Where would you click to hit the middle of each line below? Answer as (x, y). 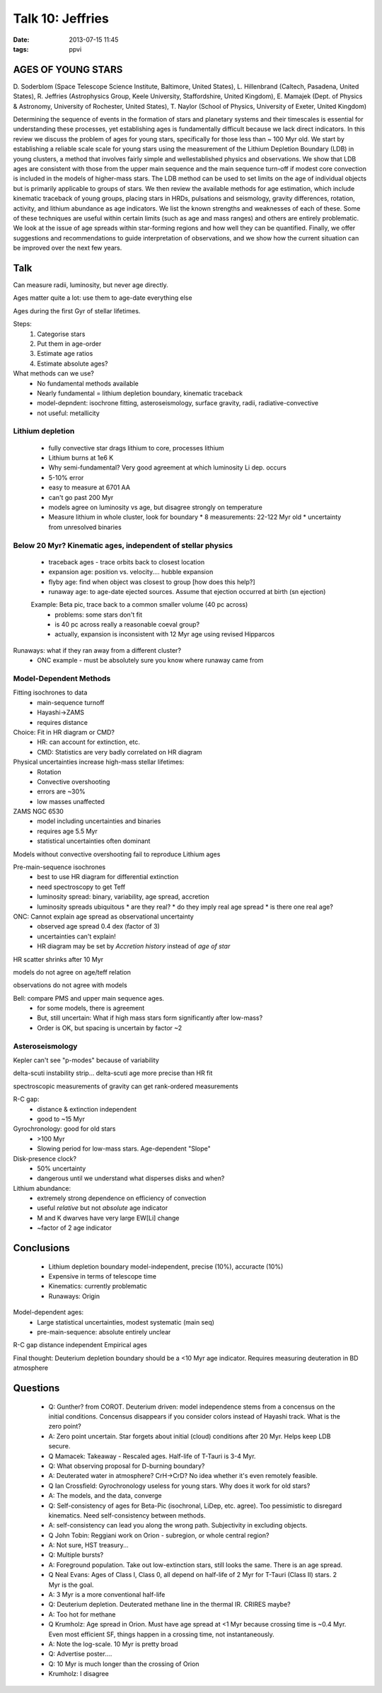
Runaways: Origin (74, 1296)
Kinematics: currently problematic (98, 1286)
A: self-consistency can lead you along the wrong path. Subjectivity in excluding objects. (178, 1525)
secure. (59, 1446)
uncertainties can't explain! (76, 936)
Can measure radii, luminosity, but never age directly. (91, 285)
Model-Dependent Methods (62, 679)
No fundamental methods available (88, 383)
